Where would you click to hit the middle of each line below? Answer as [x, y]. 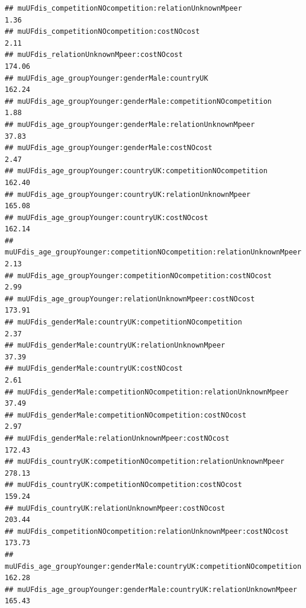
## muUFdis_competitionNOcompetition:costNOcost [102, 32]
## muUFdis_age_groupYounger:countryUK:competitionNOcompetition [136, 171]
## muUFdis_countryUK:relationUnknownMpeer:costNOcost [115, 508]
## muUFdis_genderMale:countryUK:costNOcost [94, 369]
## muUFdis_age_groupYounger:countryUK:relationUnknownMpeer [128, 194]
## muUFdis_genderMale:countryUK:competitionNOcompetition [123, 322]
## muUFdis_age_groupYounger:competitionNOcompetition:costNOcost [138, 276]
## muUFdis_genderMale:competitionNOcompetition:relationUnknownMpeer [147, 392]
